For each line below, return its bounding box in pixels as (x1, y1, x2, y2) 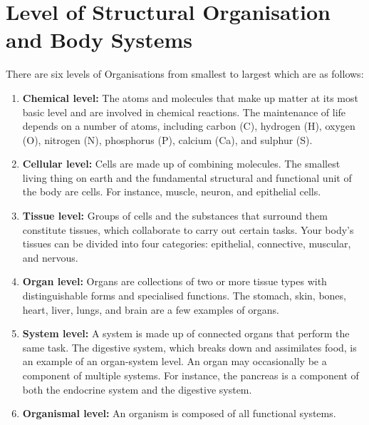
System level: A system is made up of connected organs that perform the (22, 326, 350, 341)
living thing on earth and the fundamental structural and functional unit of (22, 170, 352, 185)
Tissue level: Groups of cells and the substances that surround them (22, 208, 328, 223)
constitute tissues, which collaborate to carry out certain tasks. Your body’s (22, 222, 354, 237)
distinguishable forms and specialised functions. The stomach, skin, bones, (22, 288, 346, 303)
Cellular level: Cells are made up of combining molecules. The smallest (22, 156, 341, 171)
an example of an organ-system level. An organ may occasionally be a (22, 354, 327, 369)
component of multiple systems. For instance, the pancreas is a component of (22, 368, 359, 382)
